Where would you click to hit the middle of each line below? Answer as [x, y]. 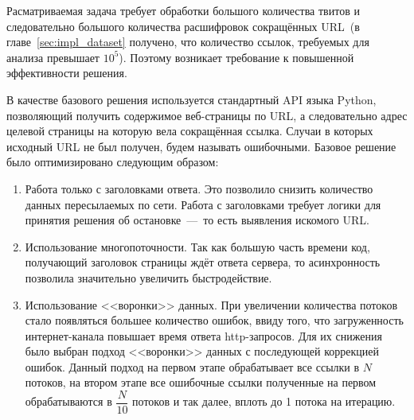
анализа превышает [53, 57]
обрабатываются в [68, 401]
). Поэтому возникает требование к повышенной [236, 57]
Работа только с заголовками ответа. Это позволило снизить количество [199, 188]
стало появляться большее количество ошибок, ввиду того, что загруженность [214, 320]
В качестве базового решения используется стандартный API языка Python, [191, 99]
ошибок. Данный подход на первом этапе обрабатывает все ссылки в [192, 366]
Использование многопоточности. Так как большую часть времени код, [197, 246]
